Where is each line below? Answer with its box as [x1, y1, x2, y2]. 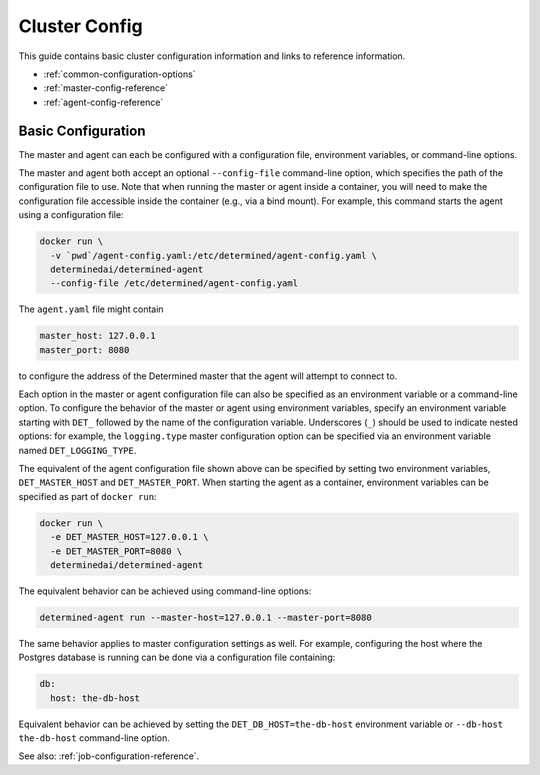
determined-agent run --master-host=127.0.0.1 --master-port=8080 [39, 611, 372, 623]
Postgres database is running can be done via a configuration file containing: [18, 651, 336, 664]
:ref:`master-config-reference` [43, 82, 169, 94]
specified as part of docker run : [18, 490, 157, 502]
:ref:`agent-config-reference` [43, 96, 164, 108]
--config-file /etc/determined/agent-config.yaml [50, 278, 299, 289]
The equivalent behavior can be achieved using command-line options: [18, 585, 312, 597]
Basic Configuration [18, 122, 146, 139]
